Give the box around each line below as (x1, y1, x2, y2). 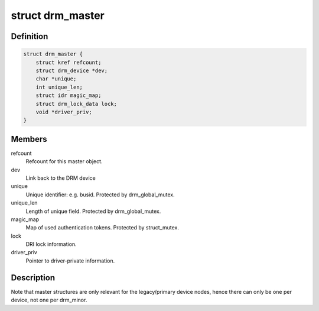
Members (11, 134, 47, 144)
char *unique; (35, 76, 77, 82)
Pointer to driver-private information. (25, 257, 115, 264)
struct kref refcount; (35, 59, 102, 66)
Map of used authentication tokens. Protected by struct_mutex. (25, 224, 180, 231)
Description (11, 273, 56, 283)
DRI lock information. (25, 241, 77, 248)
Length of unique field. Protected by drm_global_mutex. (25, 208, 161, 215)
